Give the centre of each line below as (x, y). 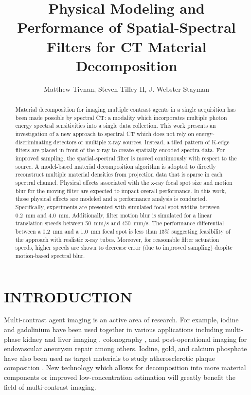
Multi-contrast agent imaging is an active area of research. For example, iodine (121, 320)
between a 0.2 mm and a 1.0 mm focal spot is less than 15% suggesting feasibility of (123, 231)
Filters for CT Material (126, 46)
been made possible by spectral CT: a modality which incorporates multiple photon (121, 117)
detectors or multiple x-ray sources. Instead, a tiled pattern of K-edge (141, 142)
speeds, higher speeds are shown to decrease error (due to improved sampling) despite (124, 247)
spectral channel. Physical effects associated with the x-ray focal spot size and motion (124, 182)
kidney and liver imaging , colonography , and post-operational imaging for (135, 339)
